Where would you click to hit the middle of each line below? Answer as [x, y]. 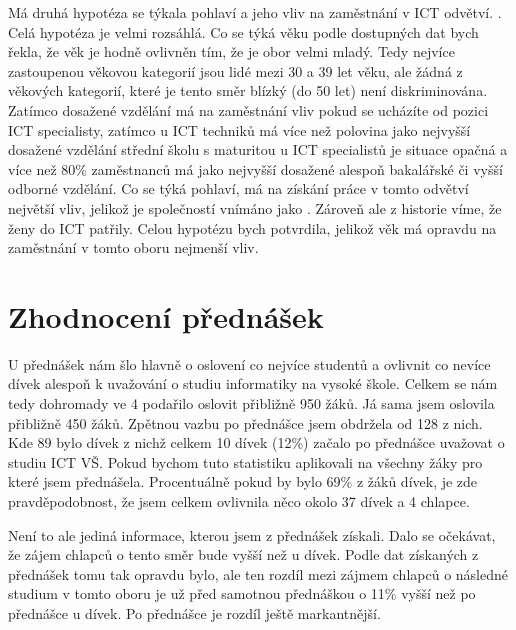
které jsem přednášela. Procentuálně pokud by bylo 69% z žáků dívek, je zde [243, 481]
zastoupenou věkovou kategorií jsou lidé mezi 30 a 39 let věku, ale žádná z [235, 70]
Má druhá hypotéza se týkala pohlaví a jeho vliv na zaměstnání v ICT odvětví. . [255, 12]
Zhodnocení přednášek [166, 315]
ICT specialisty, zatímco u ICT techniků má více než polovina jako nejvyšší [239, 129]
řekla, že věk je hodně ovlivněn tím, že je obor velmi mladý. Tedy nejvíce [231, 51]
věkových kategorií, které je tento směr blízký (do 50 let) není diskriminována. [248, 90]
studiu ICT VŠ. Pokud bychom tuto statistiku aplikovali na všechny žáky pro [245, 461]
